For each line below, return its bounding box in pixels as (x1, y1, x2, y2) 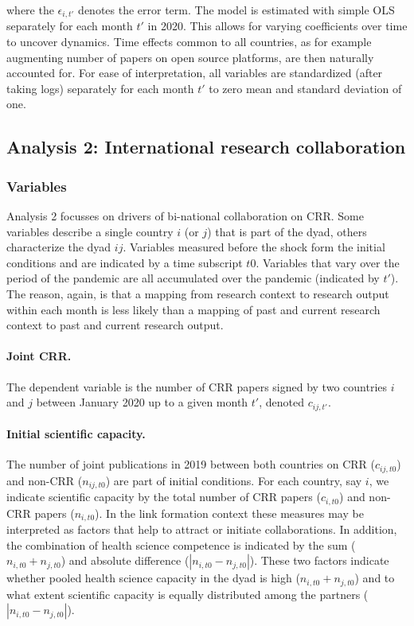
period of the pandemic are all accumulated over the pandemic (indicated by (6, 270, 380, 286)
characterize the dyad (6, 239, 111, 255)
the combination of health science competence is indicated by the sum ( (6, 536, 356, 553)
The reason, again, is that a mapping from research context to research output (6, 285, 389, 301)
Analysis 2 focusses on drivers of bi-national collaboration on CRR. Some (6, 208, 364, 224)
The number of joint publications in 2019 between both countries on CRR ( (6, 456, 376, 472)
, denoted (259, 394, 305, 410)
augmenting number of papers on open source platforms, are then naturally (6, 49, 374, 65)
